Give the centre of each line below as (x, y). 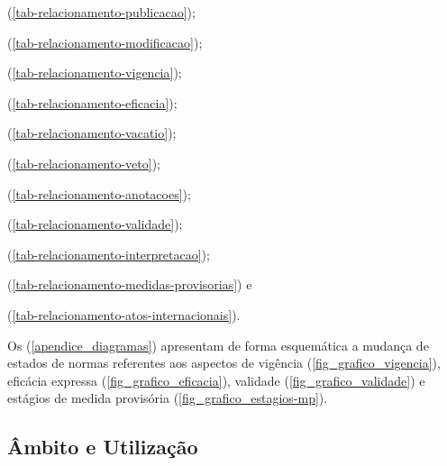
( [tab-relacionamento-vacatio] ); (92, 133)
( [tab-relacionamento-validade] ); (95, 224)
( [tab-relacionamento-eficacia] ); (92, 102)
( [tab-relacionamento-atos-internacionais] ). (124, 314)
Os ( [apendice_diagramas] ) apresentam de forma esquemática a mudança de (218, 345)
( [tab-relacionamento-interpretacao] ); (109, 254)
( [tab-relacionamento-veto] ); (84, 163)
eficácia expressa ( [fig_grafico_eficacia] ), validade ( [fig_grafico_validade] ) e (216, 380)
